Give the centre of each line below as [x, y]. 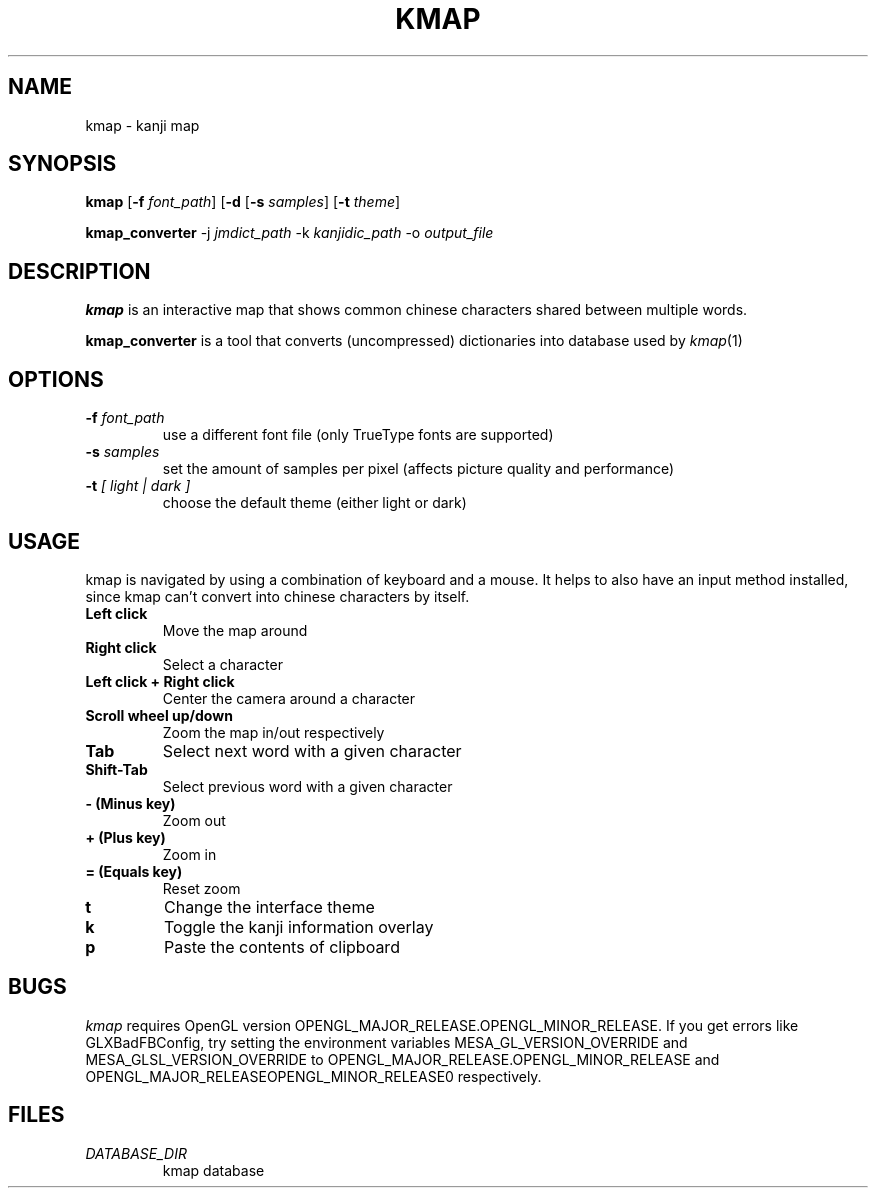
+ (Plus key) [125, 837]
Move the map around [235, 630]
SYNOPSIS [62, 164]
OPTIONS [56, 379]
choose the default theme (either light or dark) [314, 503]
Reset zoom [201, 888]
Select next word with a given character [312, 750]
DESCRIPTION [79, 271]
